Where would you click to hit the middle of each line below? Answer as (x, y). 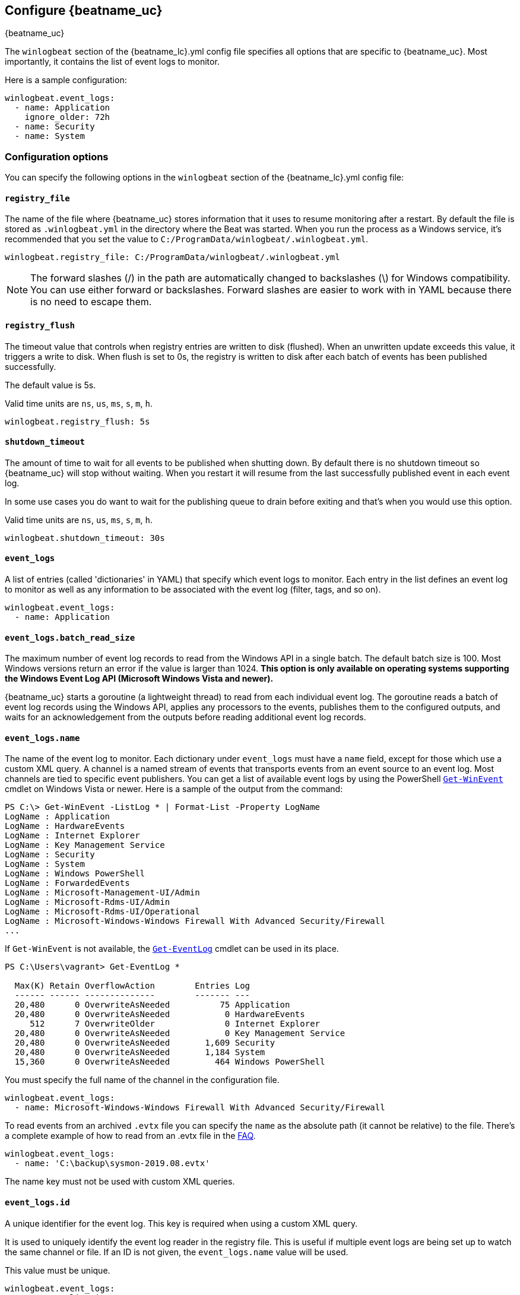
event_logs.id (37, 1203)
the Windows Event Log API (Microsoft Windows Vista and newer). (139, 679)
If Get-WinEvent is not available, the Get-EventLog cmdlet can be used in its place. (172, 949)
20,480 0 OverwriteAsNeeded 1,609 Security (145, 1043)
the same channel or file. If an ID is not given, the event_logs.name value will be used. (177, 1252)
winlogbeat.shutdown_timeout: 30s (85, 538)
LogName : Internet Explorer (72, 836)
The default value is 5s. (50, 385)
